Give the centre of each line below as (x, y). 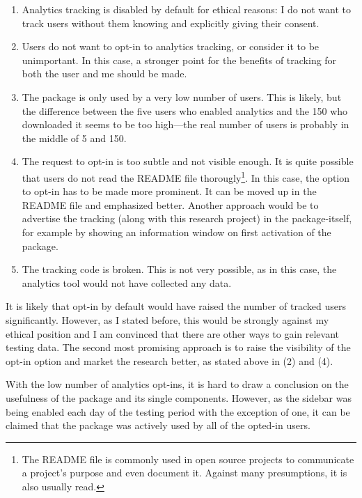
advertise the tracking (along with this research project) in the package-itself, (187, 218)
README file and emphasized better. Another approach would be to (170, 204)
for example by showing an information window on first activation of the (176, 232)
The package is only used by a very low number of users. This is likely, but (182, 96)
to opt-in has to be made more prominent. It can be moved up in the (169, 191)
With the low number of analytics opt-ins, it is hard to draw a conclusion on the (177, 384)
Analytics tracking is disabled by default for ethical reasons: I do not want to (187, 9)
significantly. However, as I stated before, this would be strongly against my (167, 319)
